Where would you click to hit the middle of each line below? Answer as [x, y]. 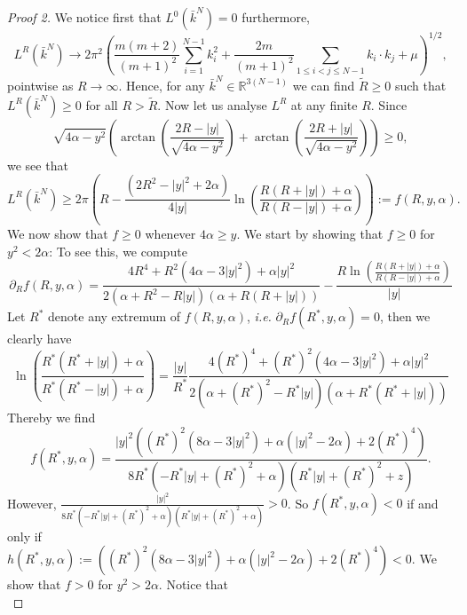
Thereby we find [51, 418]
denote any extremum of [115, 316]
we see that [38, 165]
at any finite [324, 104]
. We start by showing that [310, 234]
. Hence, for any [162, 85]
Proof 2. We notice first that [84, 17]
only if [24, 536]
